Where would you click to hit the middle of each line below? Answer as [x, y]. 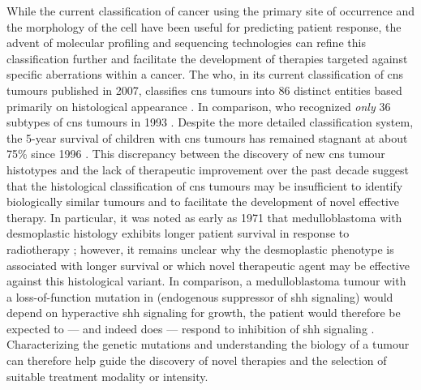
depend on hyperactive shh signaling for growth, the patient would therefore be [204, 313]
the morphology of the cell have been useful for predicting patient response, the [204, 26]
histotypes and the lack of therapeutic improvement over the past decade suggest [208, 169]
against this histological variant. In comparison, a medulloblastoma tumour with [206, 281]
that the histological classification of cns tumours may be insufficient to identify [205, 185]
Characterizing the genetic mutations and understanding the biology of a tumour [208, 344]
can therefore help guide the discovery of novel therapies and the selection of [197, 360]
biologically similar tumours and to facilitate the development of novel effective [203, 201]
